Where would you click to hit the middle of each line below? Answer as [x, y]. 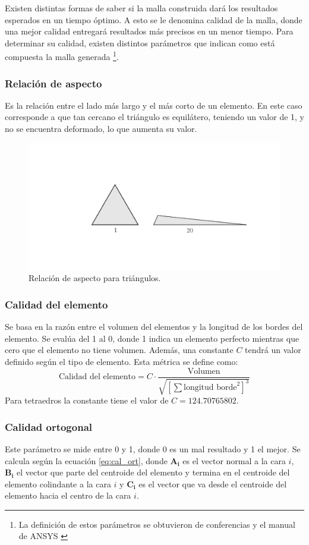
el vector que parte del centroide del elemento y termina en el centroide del [153, 472]
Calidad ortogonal [49, 426]
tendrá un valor [273, 350]
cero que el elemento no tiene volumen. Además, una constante [119, 350]
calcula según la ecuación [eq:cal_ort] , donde [86, 460]
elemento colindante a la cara [58, 483]
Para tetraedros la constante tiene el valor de [87, 400]
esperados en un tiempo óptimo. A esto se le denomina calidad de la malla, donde [154, 19]
